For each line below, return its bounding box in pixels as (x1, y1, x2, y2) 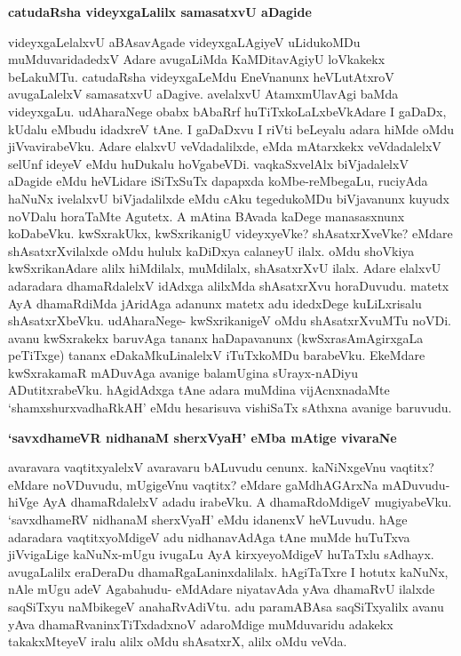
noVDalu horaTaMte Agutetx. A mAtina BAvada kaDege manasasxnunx (8, 206, 405, 225)
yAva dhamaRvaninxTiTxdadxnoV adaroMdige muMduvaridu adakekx (8, 614, 393, 633)
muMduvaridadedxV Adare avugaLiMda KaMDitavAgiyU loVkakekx (8, 50, 385, 68)
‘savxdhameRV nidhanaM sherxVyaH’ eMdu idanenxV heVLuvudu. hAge (8, 510, 408, 529)
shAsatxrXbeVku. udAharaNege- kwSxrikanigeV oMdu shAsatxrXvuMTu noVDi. (8, 311, 451, 330)
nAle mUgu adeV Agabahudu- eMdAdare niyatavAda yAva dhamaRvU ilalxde (8, 580, 435, 598)
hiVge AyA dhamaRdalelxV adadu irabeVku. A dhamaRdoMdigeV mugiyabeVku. (8, 492, 452, 511)
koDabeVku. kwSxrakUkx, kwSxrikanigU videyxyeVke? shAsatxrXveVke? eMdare (8, 224, 453, 243)
